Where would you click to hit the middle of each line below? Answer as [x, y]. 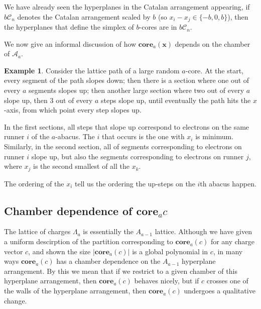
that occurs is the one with [143, 136]
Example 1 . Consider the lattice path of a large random [92, 70]
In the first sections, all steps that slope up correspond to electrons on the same [127, 126]
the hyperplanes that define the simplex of [69, 27]
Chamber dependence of [68, 210]
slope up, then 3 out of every [48, 100]
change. [16, 300]
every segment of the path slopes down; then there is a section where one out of [127, 80]
